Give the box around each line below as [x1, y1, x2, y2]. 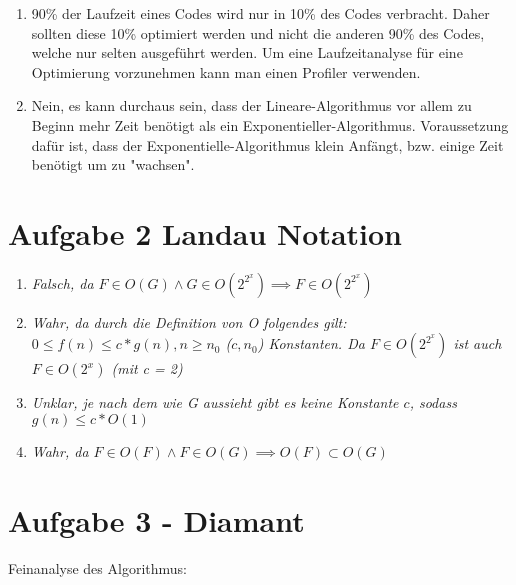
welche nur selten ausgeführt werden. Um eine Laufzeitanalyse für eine [31, 42, 463, 63]
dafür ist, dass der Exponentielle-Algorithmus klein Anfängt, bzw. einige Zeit [31, 134, 504, 155]
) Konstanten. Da [257, 333, 365, 354]
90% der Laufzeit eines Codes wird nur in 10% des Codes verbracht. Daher [31, 3, 490, 23]
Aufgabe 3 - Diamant [8, 499, 305, 540]
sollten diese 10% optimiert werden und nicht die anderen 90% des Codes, [31, 22, 485, 43]
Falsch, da [31, 272, 94, 293]
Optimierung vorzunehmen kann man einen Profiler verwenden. [31, 61, 421, 82]
